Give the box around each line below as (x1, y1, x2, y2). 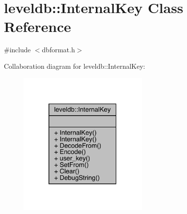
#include (4, 45, 31, 55)
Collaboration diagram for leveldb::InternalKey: (4, 61, 145, 71)
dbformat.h (42, 45, 75, 55)
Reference (4, 16, 71, 36)
